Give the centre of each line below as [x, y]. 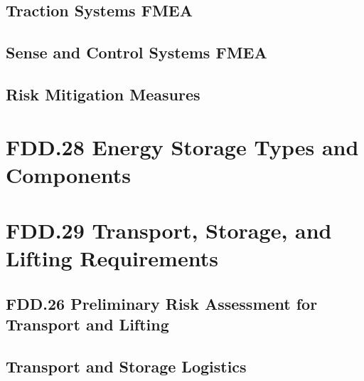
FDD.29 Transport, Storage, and [169, 230]
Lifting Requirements [112, 258]
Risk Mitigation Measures [103, 94]
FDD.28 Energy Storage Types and [182, 146]
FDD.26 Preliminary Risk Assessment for [162, 303]
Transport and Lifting [87, 324]
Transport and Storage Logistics [126, 366]
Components [68, 174]
